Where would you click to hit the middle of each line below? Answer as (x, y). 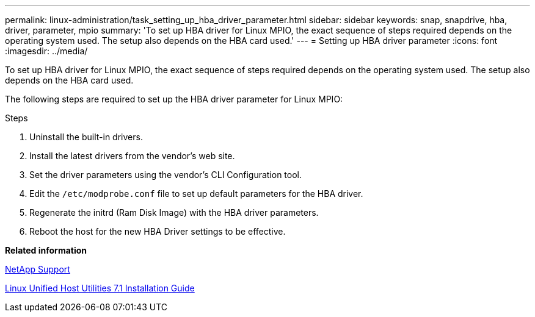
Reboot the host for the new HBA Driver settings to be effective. (158, 231)
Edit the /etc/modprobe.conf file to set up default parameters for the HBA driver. (196, 194)
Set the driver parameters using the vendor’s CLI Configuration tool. (166, 175)
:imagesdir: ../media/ (46, 51)
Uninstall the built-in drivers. (86, 137)
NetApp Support (38, 269)
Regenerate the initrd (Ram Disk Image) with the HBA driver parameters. (174, 212)
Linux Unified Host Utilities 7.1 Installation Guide (100, 288)
